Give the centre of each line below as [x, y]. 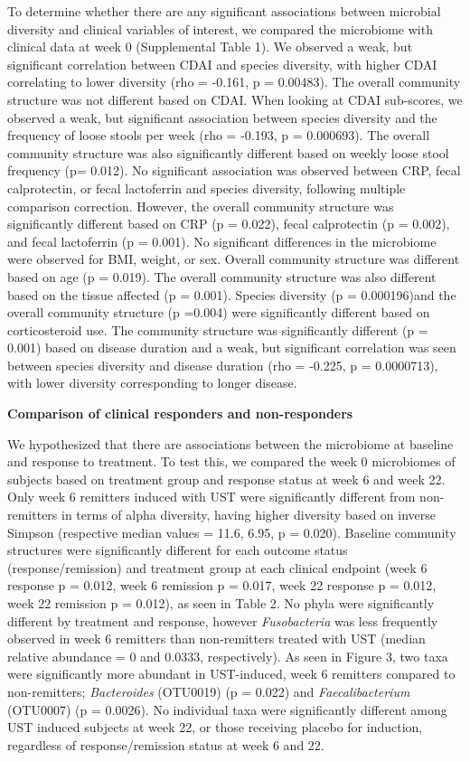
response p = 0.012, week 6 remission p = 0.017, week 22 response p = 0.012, [222, 585]
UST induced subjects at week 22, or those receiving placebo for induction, [215, 727]
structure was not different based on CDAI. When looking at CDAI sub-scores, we [235, 99]
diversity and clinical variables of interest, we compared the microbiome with [220, 28]
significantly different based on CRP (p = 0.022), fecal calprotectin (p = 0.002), [229, 224]
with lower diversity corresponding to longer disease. [152, 383]
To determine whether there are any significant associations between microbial [224, 11]
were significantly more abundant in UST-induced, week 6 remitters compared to [231, 674]
